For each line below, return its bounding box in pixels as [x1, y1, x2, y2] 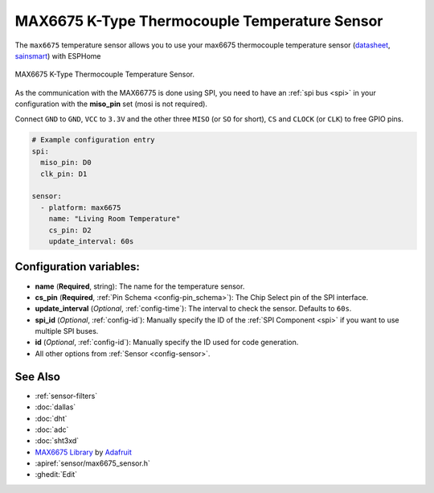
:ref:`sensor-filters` [35, 391, 98, 401]
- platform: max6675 [40, 203, 121, 212]
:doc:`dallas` [35, 402, 76, 412]
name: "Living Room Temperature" [48, 214, 181, 224]
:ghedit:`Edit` [35, 470, 78, 479]
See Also [14, 370, 60, 384]
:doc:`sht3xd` [35, 436, 80, 446]
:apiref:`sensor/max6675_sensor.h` [35, 458, 150, 468]
